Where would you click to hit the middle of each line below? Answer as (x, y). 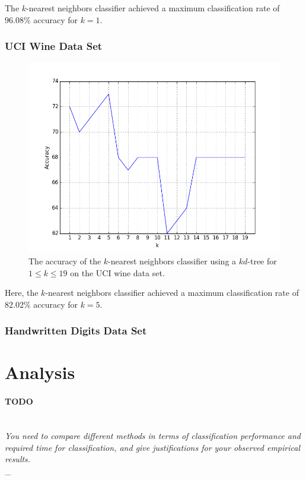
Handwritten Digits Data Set (76, 331)
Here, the (22, 293)
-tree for (262, 260)
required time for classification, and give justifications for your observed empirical (152, 447)
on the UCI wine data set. (117, 272)
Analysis (40, 372)
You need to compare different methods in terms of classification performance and (153, 435)
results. (18, 459)
